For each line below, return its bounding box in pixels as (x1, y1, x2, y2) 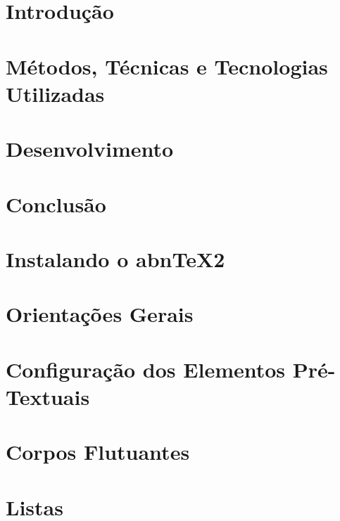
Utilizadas (6, 79, 105, 108)
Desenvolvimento (6, 134, 174, 163)
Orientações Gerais (6, 300, 194, 328)
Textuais (6, 382, 90, 411)
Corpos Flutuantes (6, 437, 190, 466)
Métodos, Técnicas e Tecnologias (6, 51, 328, 80)
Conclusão (6, 189, 106, 218)
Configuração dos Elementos (6, 354, 286, 383)
